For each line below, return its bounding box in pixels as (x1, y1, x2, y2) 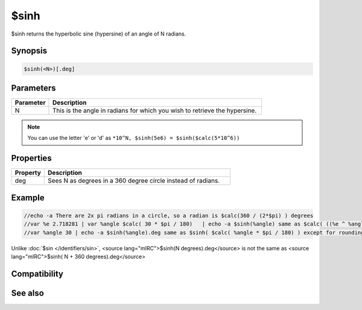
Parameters (11, 83, 56, 93)
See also (11, 288, 45, 298)
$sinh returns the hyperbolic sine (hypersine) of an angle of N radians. (11, 30, 186, 37)
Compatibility (11, 268, 63, 279)
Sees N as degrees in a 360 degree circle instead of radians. (47, 177, 220, 185)
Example (11, 192, 45, 203)
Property (14, 169, 42, 177)
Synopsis (11, 46, 48, 56)
